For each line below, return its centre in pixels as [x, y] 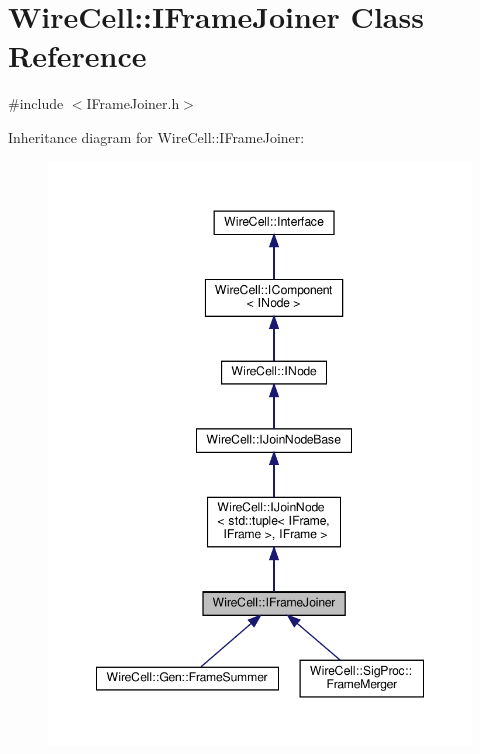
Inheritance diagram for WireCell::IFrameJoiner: [156, 136]
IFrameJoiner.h [133, 103]
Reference [77, 55]
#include [36, 103]
